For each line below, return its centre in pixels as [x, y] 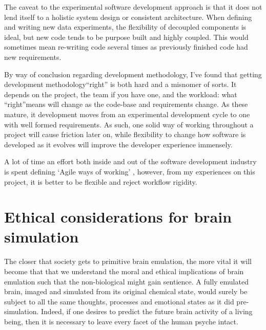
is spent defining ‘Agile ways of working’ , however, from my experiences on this [130, 171]
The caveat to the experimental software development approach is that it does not [133, 7]
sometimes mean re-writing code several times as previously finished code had [126, 47]
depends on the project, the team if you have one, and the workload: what [121, 94]
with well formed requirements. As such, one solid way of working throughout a [129, 124]
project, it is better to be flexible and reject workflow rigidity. [101, 181]
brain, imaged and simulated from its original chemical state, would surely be [126, 291]
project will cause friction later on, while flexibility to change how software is [125, 134]
